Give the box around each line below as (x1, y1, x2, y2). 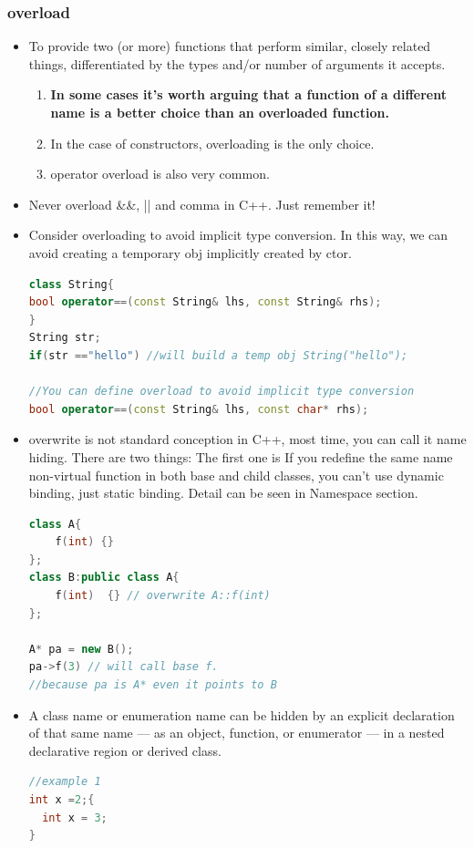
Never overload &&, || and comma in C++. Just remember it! (28, 194, 376, 213)
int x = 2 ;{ (28, 793, 95, 806)
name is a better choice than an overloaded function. (50, 103, 389, 121)
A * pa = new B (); (28, 642, 134, 656)
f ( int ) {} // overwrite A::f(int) (55, 589, 271, 603)
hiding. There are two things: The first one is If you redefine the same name (28, 447, 453, 466)
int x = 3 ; (42, 811, 108, 824)
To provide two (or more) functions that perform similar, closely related (28, 36, 431, 56)
